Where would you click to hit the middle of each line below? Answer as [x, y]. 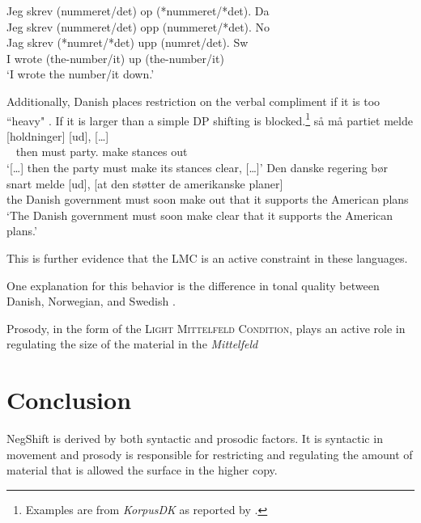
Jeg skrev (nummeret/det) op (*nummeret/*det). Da [138, 11]
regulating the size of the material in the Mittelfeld [132, 344]
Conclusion [69, 400]
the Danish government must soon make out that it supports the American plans [208, 199]
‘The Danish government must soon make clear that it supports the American [200, 215]
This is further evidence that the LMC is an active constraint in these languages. [207, 257]
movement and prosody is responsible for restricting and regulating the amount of [210, 454]
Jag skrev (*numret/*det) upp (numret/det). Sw [128, 42]
